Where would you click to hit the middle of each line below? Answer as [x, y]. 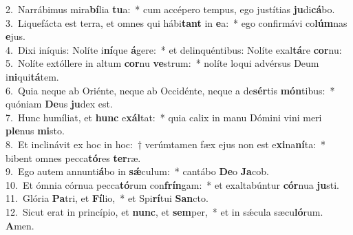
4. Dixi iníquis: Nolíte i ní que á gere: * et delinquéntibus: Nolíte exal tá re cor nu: [174, 49]
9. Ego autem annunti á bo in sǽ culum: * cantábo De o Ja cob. [137, 171]
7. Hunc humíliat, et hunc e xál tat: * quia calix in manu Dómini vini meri [164, 117]
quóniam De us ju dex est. [59, 104]
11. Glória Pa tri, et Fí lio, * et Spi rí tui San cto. [107, 198]
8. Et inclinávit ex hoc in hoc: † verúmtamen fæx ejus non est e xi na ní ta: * [166, 144]
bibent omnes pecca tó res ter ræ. [73, 157]
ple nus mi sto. [35, 131]
